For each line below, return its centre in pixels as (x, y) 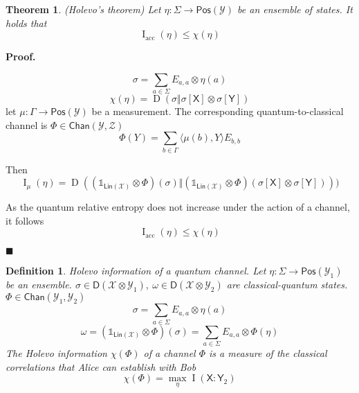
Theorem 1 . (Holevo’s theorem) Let (83, 9)
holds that (26, 23)
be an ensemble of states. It (295, 9)
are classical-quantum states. (287, 285)
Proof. (21, 56)
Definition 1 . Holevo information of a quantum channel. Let (136, 271)
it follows (25, 220)
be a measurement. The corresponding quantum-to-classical (218, 111)
